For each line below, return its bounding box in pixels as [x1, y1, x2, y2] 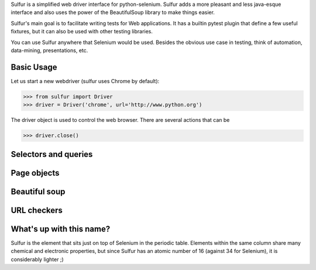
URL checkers [11, 205, 63, 215]
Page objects [11, 168, 60, 178]
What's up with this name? [11, 224, 111, 234]
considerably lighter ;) [11, 255, 64, 263]
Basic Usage [11, 62, 57, 72]
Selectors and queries [11, 149, 93, 159]
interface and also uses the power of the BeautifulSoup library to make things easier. [11, 9, 215, 16]
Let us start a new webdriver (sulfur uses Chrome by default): [11, 77, 160, 84]
